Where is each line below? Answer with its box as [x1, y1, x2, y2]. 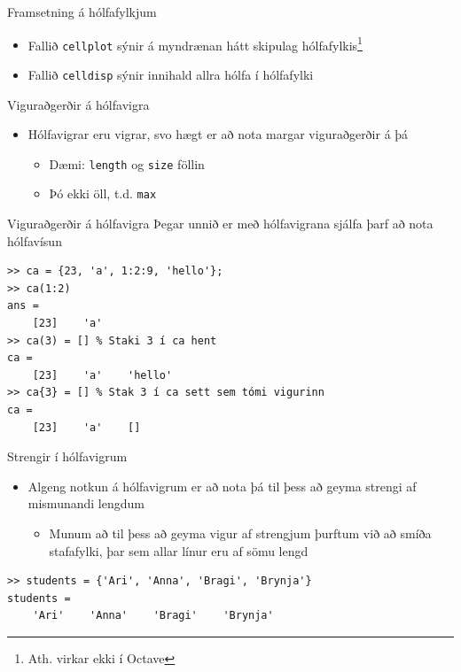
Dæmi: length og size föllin [49, 154, 205, 173]
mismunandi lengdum [27, 494, 145, 513]
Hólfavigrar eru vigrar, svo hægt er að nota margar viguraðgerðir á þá [27, 125, 409, 143]
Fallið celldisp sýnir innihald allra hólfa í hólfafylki [27, 65, 314, 83]
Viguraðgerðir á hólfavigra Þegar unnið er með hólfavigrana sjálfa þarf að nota [7, 214, 434, 233]
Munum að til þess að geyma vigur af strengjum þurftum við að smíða [49, 523, 432, 542]
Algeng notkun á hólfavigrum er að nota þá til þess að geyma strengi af [27, 476, 417, 495]
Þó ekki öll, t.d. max [49, 184, 157, 203]
